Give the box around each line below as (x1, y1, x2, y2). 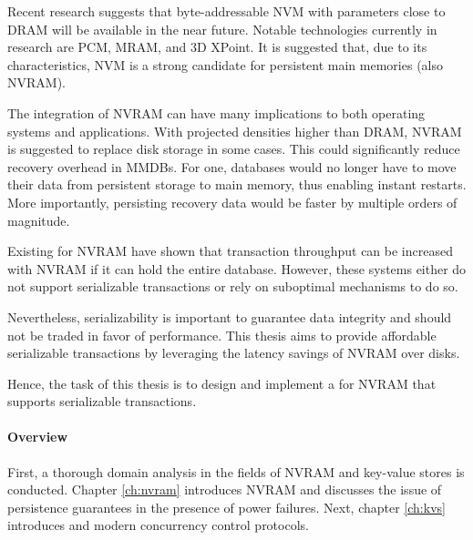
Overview (7, 427, 68, 446)
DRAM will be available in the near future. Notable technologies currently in (7, 19, 437, 38)
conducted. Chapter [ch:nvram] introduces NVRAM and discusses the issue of (7, 480, 442, 499)
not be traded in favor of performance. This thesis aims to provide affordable (7, 325, 437, 344)
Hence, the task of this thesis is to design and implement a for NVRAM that (7, 373, 437, 392)
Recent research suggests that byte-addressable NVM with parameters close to (7, 2, 446, 20)
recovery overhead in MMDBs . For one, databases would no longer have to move (7, 157, 457, 176)
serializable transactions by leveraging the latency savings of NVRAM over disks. (7, 343, 460, 362)
